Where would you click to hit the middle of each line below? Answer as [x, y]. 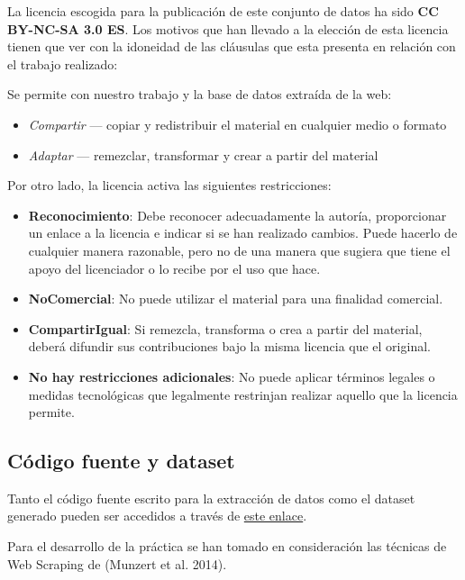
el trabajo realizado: [63, 63]
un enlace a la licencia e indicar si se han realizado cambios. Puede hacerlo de [243, 233]
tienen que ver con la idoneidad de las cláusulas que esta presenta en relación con [232, 46]
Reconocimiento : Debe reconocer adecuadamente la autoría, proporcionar [237, 215]
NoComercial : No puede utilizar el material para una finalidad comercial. [236, 299]
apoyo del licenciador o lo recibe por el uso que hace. [174, 268]
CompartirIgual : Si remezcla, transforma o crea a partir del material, [225, 328]
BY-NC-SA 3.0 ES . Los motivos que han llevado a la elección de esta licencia [228, 28]
